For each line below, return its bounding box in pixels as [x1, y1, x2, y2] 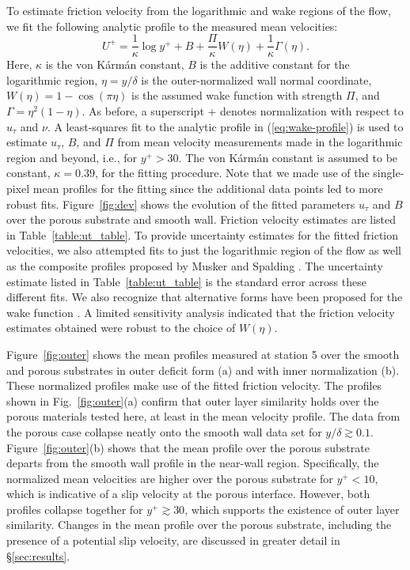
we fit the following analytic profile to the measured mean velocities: [6, 17, 338, 34]
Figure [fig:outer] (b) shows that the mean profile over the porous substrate [6, 439, 370, 455]
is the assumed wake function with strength [131, 87, 343, 104]
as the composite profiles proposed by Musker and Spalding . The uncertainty [6, 257, 383, 274]
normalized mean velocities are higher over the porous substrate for [6, 470, 333, 486]
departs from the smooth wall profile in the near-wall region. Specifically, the [6, 455, 379, 471]
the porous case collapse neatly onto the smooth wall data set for [6, 423, 322, 440]
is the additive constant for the [199, 56, 350, 73]
